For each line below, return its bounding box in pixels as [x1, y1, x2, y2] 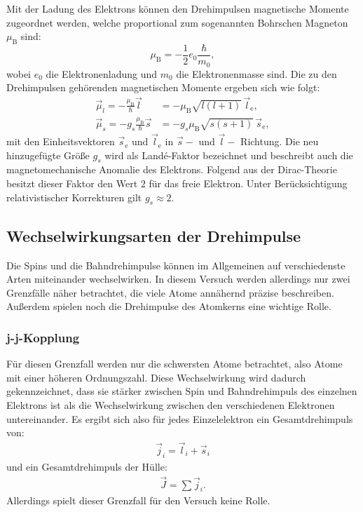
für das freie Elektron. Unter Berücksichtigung [149, 176, 348, 191]
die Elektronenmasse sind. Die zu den [176, 66, 337, 81]
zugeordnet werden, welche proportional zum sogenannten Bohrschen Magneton [6, 15, 348, 29]
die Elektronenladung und [46, 66, 158, 81]
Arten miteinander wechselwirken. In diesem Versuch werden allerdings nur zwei [6, 271, 350, 286]
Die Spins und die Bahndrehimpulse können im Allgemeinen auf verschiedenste [6, 257, 345, 272]
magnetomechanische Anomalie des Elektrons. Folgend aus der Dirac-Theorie [6, 162, 337, 177]
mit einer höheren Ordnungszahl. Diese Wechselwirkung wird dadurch [6, 370, 306, 384]
